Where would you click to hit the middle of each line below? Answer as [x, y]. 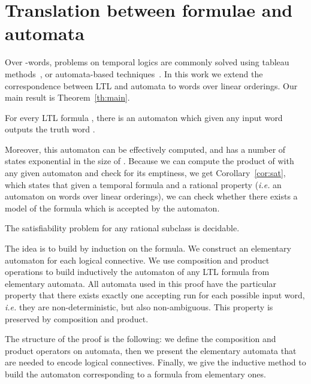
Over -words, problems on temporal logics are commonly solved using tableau [147, 62]
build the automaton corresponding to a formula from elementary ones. [135, 374]
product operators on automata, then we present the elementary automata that [151, 350]
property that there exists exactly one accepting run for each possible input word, [155, 295]
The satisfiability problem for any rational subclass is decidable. [122, 228]
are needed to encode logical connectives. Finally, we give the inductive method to [155, 362]
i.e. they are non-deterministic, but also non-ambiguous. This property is [139, 307]
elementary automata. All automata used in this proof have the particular [141, 283]
